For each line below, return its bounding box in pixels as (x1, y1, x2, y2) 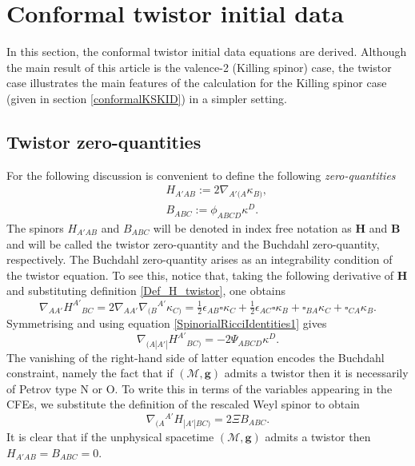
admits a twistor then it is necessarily (224, 364, 409, 381)
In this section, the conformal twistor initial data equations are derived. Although (6, 43, 407, 60)
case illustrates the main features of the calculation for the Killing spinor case (6, 74, 387, 91)
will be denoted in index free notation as (153, 220, 352, 237)
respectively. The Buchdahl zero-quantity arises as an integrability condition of (6, 251, 393, 268)
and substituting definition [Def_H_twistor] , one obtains (6, 282, 286, 299)
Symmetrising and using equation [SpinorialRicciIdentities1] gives (6, 315, 327, 332)
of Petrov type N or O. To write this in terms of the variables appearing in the (6, 380, 393, 396)
